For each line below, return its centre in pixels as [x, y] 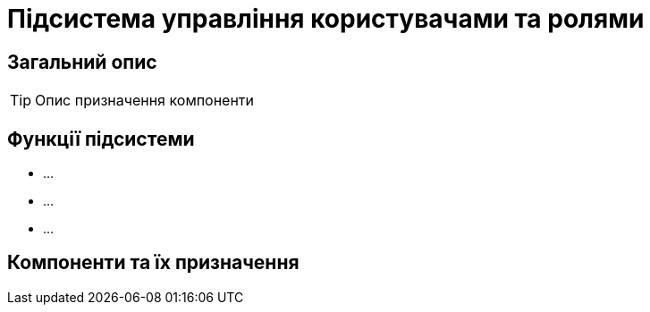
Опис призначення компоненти [145, 101]
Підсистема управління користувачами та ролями [326, 19]
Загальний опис [82, 62]
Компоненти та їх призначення [153, 263]
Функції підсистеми [101, 139]
